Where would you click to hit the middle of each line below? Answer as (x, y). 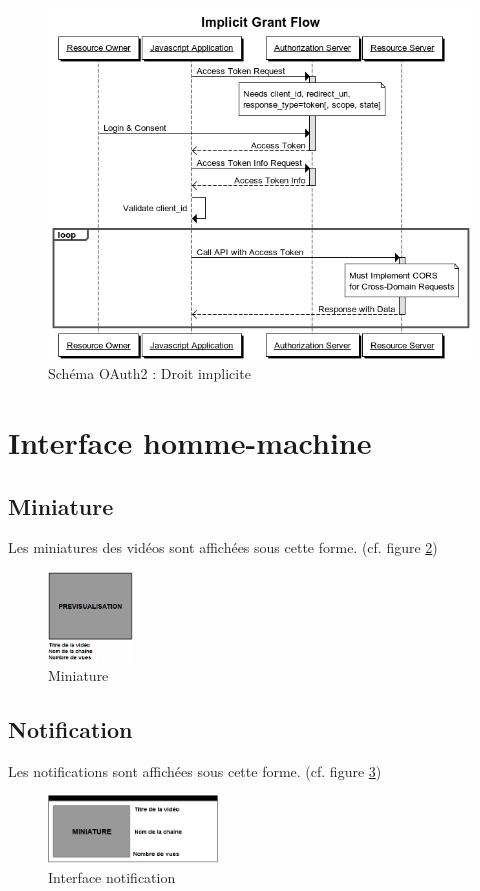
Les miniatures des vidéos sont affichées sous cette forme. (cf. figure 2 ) (223, 547)
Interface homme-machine (190, 441)
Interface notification (112, 876)
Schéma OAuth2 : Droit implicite (149, 373)
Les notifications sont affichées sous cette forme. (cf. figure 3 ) (195, 770)
